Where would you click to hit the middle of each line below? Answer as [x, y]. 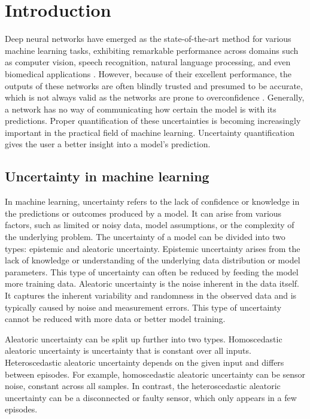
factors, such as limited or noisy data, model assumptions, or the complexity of [150, 225]
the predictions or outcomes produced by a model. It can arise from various [143, 213]
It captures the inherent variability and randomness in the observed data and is [151, 295]
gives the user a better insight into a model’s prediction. [108, 144]
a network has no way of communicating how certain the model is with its [141, 109]
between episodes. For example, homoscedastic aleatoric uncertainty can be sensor [155, 374]
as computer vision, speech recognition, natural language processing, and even [148, 62]
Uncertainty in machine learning [107, 176]
